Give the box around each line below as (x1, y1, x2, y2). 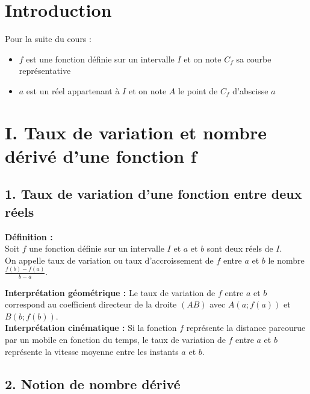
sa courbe (236, 52, 271, 65)
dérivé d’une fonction (5, 143, 185, 168)
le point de (178, 84, 218, 97)
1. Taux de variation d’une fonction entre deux (5, 184, 302, 203)
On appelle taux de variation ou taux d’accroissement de (5, 253, 214, 266)
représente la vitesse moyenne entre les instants (5, 345, 179, 357)
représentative (19, 64, 71, 77)
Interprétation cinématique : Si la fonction (5, 321, 177, 334)
